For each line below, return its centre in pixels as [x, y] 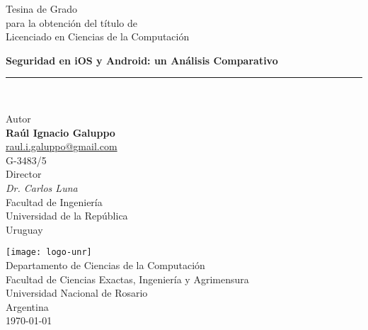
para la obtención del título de [71, 22]
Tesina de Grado [41, 8]
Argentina [27, 306]
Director [24, 174]
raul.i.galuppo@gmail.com [62, 146]
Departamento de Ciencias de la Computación [105, 264]
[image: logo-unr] [49, 252]
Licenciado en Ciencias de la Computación [98, 36]
